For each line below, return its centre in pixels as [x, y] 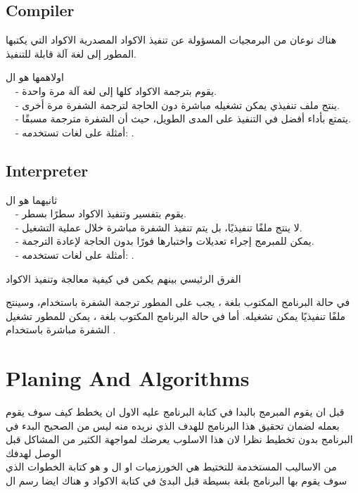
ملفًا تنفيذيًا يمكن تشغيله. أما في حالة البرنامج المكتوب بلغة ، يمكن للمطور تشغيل [176, 315]
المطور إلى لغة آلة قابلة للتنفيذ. [71, 53]
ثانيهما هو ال [32, 199]
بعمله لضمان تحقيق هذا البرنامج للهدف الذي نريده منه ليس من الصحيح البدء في [173, 425]
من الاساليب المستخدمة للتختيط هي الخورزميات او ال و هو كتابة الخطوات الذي [171, 467]
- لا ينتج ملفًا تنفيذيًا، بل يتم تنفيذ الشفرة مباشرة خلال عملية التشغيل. [159, 227]
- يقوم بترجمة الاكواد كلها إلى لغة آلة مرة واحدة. [116, 90]
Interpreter [47, 170]
